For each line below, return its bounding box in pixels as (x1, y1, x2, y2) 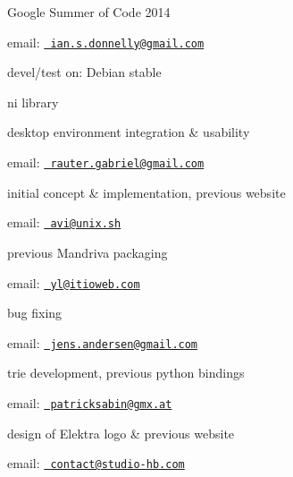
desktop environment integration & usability (7, 123, 250, 141)
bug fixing (7, 303, 63, 322)
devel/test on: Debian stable (7, 63, 162, 81)
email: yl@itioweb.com (7, 273, 140, 292)
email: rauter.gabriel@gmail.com (7, 153, 205, 172)
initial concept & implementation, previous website (7, 183, 286, 201)
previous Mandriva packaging (7, 243, 168, 261)
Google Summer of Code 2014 (7, 3, 171, 21)
